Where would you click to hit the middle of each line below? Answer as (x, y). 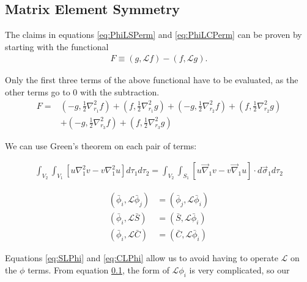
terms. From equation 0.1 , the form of (98, 269)
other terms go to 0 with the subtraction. (82, 92)
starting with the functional (57, 46)
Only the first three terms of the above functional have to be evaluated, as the (152, 80)
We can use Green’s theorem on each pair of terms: (101, 145)
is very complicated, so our (239, 269)
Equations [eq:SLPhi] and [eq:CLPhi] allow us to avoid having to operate (142, 258)
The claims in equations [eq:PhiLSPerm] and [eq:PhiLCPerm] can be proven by (153, 35)
